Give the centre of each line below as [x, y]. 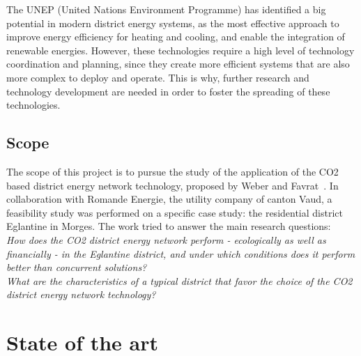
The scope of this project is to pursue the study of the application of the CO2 [172, 171]
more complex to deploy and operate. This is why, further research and [158, 77]
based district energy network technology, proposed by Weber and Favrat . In [172, 185]
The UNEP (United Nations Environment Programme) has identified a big [166, 9]
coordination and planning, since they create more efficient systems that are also [178, 64]
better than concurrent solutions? [77, 267]
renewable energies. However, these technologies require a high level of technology [180, 50]
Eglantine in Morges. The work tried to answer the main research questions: [169, 226]
